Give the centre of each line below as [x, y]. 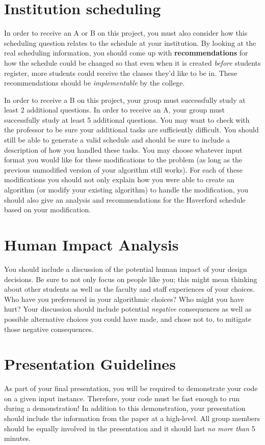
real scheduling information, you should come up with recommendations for [126, 53]
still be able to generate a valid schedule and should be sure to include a [117, 140]
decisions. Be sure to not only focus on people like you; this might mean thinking [131, 279]
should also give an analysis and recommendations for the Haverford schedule [125, 199]
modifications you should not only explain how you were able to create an [119, 179]
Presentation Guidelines [90, 364]
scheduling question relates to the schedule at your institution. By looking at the [130, 43]
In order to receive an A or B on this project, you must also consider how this [126, 33]
